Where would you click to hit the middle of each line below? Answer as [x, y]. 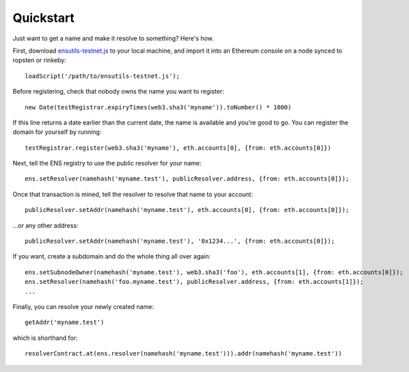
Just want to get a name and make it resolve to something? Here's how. [114, 38]
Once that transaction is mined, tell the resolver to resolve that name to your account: [133, 194]
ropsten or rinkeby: [39, 60]
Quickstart [44, 18]
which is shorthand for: [45, 338]
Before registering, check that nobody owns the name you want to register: [119, 92]
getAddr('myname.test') [65, 322]
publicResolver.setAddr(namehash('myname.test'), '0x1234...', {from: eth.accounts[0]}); [180, 241]
